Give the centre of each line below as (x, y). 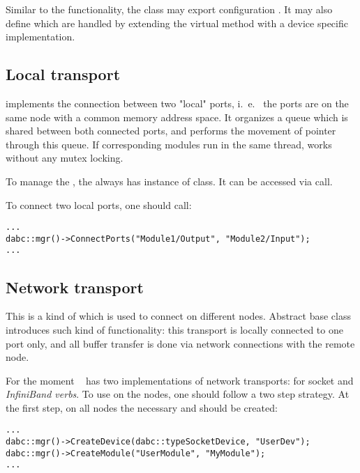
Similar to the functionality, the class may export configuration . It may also (169, 9)
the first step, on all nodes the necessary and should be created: (142, 407)
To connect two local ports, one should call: (99, 204)
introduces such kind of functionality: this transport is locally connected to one (174, 329)
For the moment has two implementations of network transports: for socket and (180, 380)
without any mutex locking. (65, 158)
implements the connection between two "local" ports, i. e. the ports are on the (177, 103)
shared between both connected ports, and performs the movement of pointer (171, 131)
